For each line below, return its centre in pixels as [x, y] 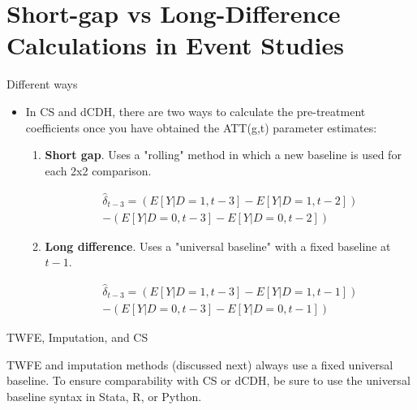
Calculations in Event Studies [175, 45]
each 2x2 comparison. [98, 170]
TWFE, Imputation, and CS [77, 337]
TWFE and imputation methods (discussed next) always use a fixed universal [200, 364]
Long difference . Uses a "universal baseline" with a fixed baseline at [218, 246]
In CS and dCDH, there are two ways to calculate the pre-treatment [196, 111]
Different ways [42, 84]
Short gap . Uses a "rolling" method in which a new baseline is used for [223, 155]
